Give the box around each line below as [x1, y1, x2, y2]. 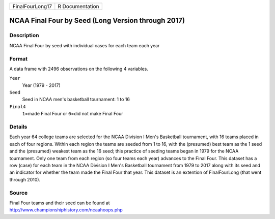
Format [9, 55, 28, 62]
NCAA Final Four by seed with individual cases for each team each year [9, 42, 160, 48]
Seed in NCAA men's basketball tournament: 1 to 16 [22, 97, 130, 103]
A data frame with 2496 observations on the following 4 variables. [9, 66, 149, 72]
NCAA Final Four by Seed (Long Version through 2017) [9, 16, 185, 25]
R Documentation [58, 3, 99, 10]
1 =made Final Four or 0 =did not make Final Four [22, 111, 123, 117]
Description [9, 32, 39, 39]
